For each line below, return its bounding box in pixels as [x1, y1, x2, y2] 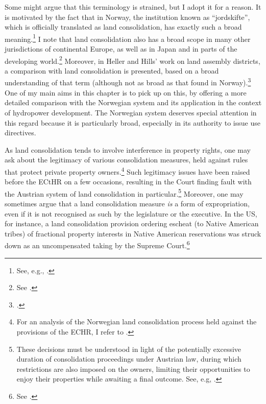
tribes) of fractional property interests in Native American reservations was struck [5, 228, 261, 239]
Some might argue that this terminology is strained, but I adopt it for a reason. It [5, 2, 261, 12]
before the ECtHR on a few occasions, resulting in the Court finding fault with [5, 176, 252, 187]
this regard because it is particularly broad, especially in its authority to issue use [5, 117, 260, 128]
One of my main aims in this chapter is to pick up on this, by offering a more [5, 87, 247, 98]
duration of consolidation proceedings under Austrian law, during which [16, 353, 241, 364]
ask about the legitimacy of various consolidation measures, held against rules [5, 154, 248, 165]
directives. [5, 127, 36, 138]
